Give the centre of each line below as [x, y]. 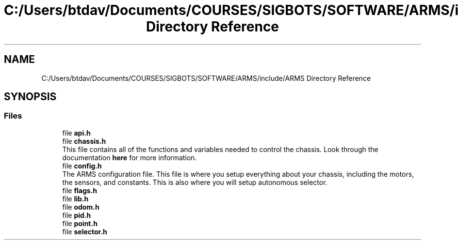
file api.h [76, 133]
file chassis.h [84, 141]
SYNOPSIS [30, 97]
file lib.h [75, 198]
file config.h [82, 166]
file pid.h [77, 215]
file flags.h [80, 190]
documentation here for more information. [130, 157]
